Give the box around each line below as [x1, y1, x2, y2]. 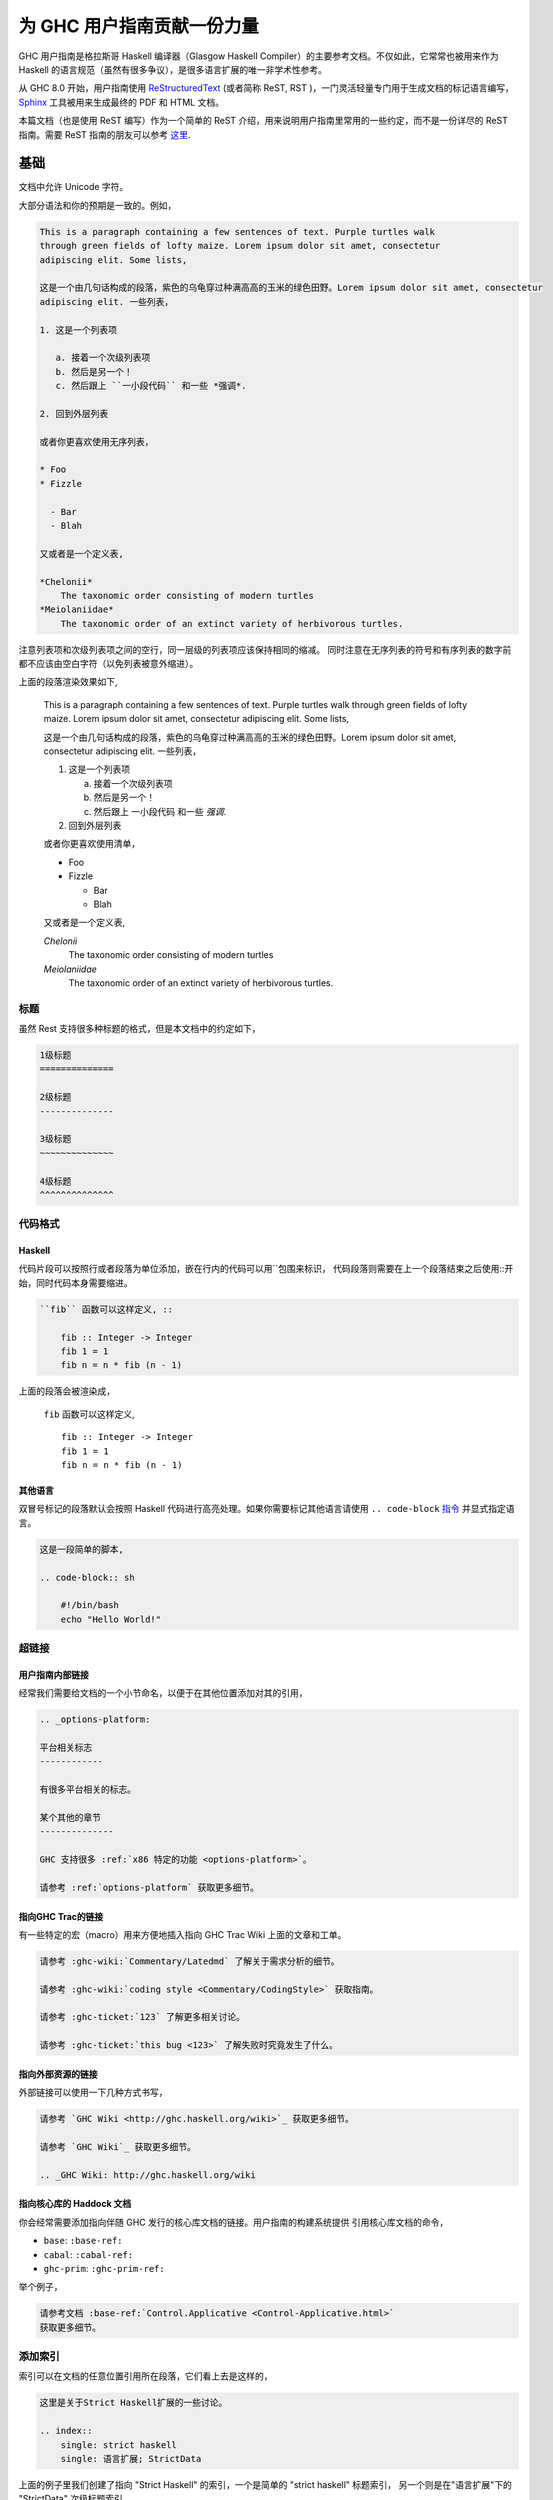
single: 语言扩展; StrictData [60, 2453, 202, 2464]
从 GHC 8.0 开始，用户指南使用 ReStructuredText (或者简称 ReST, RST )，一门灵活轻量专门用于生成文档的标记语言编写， [18, 82, 515, 94]
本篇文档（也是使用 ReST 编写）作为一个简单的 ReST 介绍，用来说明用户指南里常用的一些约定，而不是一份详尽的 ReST [18, 115, 509, 127]
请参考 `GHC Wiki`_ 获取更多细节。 [39, 2141, 197, 2152]
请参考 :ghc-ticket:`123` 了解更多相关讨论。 [39, 2011, 245, 2023]
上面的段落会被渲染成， [18, 1385, 115, 1397]
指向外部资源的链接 [18, 2068, 98, 2080]
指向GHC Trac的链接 [18, 1910, 104, 1922]
